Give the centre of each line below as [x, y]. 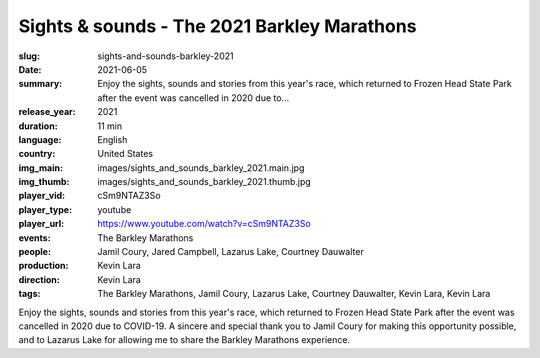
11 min [110, 126]
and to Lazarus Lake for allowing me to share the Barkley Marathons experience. [184, 340]
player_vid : [41, 196]
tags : [29, 294]
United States [125, 154]
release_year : [47, 112]
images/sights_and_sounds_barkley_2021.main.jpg [201, 167]
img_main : [41, 167]
